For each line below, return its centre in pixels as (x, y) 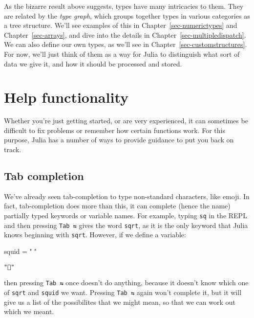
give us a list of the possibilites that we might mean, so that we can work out (120, 302)
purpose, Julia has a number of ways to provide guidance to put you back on (119, 140)
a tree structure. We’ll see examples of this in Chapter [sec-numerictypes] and (121, 25)
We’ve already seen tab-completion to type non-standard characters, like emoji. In (127, 196)
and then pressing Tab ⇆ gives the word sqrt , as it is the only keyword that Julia (126, 225)
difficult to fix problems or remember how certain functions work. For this (115, 130)
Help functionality (66, 97)
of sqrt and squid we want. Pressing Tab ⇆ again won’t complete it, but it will (123, 292)
